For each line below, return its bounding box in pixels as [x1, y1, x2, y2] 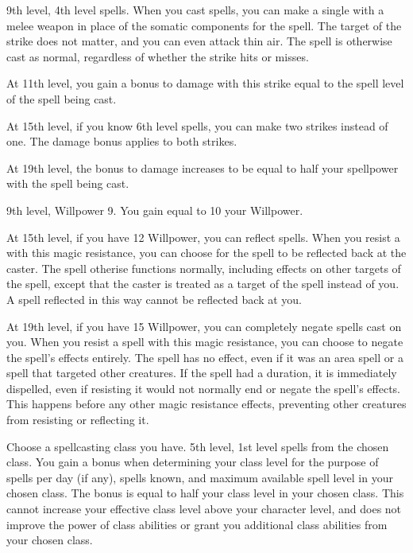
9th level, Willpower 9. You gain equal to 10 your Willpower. [6, 201, 303, 218]
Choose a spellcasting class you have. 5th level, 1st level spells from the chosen [6, 438, 389, 454]
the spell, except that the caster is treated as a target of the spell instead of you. [6, 275, 399, 292]
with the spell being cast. [6, 175, 129, 192]
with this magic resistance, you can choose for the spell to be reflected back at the [6, 244, 407, 261]
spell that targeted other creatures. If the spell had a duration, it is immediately [6, 364, 397, 381]
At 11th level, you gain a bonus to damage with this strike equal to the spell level [6, 75, 404, 92]
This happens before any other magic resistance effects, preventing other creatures [6, 395, 407, 412]
